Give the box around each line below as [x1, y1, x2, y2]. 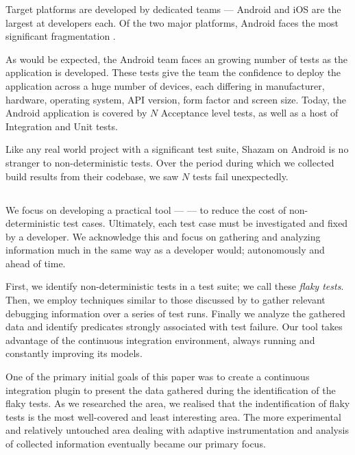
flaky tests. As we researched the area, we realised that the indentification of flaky [5, 396, 350, 410]
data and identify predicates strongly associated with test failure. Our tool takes [5, 319, 343, 334]
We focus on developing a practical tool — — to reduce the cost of [5, 202, 286, 217]
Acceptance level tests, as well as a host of [160, 106, 339, 120]
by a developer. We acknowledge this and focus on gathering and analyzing [5, 229, 321, 243]
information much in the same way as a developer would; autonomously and [5, 243, 325, 257]
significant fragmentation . [5, 29, 116, 43]
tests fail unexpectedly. [192, 169, 289, 183]
